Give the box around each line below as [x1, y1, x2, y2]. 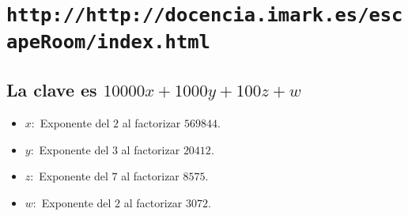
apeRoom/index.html [6, 30, 210, 53]
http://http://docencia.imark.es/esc [6, 4, 403, 27]
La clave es [6, 78, 97, 102]
